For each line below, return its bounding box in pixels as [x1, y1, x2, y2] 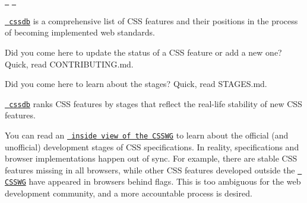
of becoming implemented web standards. [5, 26, 155, 38]
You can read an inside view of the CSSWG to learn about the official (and [5, 128, 289, 141]
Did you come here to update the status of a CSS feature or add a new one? [5, 46, 282, 58]
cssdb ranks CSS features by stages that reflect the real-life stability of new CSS [9, 97, 302, 109]
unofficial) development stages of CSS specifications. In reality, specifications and [5, 140, 299, 153]
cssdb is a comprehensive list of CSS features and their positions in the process [9, 14, 298, 27]
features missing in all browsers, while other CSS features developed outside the [5, 163, 295, 176]
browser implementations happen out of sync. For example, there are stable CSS [5, 152, 297, 165]
